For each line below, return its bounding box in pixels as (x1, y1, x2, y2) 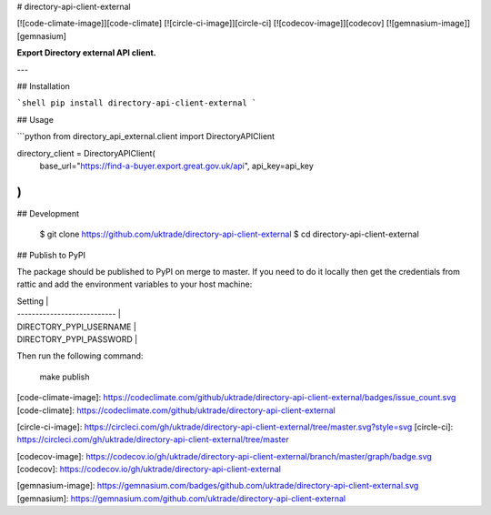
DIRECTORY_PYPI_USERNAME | (16, 321, 136, 332)
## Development (16, 207, 80, 218)
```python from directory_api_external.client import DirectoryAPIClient (16, 131, 276, 142)
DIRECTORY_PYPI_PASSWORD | (16, 333, 138, 345)
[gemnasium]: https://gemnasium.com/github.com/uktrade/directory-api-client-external (16, 492, 346, 504)
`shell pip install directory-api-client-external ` (16, 98, 257, 108)
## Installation (16, 80, 70, 91)
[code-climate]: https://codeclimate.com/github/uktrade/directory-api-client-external (16, 405, 336, 416)
